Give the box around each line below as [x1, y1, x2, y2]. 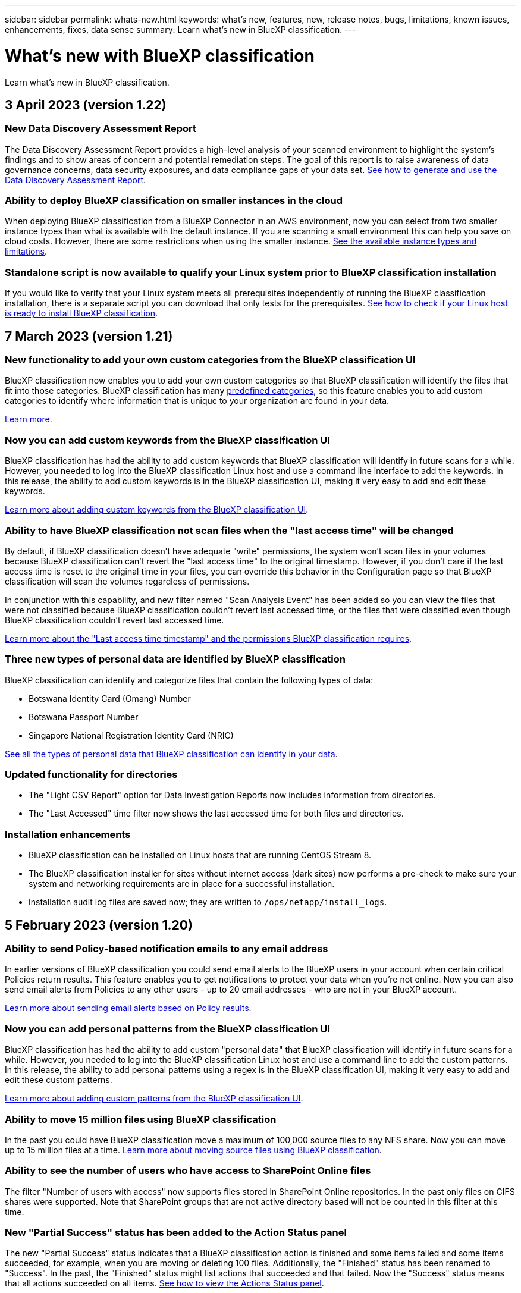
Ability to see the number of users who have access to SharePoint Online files [5, 1165, 371, 1177]
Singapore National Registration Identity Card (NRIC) [29, 730, 234, 740]
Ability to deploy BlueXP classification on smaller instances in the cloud [5, 194, 343, 207]
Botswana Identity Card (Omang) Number [29, 693, 191, 704]
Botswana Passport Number [29, 711, 139, 722]
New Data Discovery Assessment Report [5, 123, 196, 135]
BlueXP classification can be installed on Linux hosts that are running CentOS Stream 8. [29, 850, 372, 861]
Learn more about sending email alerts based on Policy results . [5, 1003, 252, 1013]
